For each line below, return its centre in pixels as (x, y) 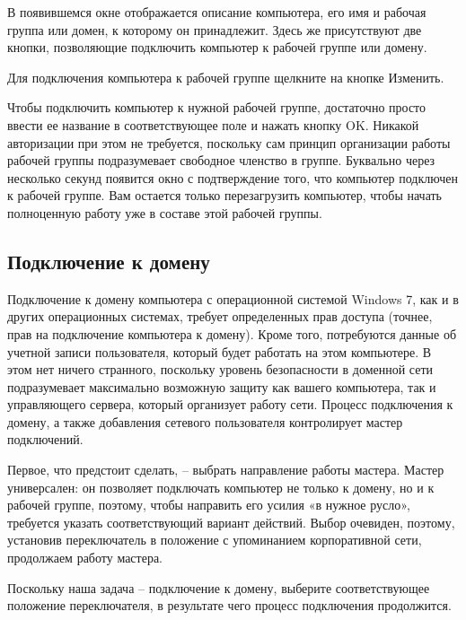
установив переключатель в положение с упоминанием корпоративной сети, (215, 540)
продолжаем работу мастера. (85, 558)
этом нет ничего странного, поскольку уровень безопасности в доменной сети (220, 369)
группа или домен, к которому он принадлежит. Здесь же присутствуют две (215, 29)
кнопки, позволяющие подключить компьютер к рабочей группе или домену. (217, 47)
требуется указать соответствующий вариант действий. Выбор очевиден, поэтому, (231, 522)
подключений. (45, 439)
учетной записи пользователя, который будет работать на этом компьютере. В (220, 351)
